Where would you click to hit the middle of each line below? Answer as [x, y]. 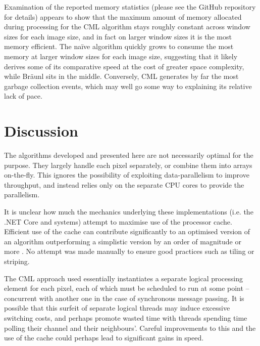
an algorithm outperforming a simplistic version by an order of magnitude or [123, 241]
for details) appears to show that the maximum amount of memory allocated [123, 16]
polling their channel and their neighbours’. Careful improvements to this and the [130, 328]
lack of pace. [23, 96]
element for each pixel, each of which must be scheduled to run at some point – [127, 288]
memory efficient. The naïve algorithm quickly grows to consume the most [119, 46]
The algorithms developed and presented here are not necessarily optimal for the [129, 155]
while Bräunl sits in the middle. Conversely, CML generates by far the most [121, 76]
